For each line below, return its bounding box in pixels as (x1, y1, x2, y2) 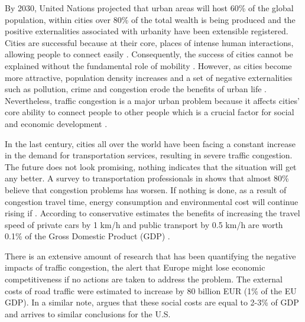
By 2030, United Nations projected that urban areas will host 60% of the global (5, 2, 294, 14)
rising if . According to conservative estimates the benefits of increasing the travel (5, 207, 300, 219)
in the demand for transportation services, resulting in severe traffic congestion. (5, 149, 293, 161)
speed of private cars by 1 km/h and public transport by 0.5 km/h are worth (5, 218, 283, 230)
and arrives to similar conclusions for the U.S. (5, 307, 171, 320)
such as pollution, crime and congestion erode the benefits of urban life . (5, 83, 267, 95)
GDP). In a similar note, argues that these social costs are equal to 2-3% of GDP (5, 296, 299, 308)
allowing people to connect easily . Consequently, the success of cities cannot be (5, 48, 293, 60)
